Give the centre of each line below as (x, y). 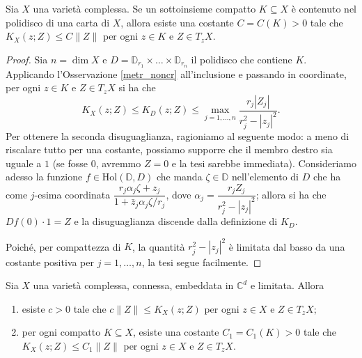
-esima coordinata (72, 194)
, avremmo (118, 163)
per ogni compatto (61, 332)
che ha (327, 177)
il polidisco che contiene (242, 59)
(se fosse (70, 163)
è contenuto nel (324, 8)
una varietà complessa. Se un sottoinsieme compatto (144, 8)
